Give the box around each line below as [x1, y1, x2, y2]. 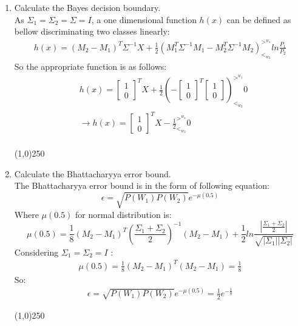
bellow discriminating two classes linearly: [14, 25, 170, 38]
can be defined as [226, 13, 291, 25]
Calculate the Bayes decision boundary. [14, 1, 161, 13]
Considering [14, 245, 59, 258]
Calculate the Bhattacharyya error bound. [14, 167, 171, 180]
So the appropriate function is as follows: [14, 60, 167, 73]
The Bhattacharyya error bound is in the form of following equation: [14, 179, 269, 192]
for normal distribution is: [75, 208, 172, 220]
